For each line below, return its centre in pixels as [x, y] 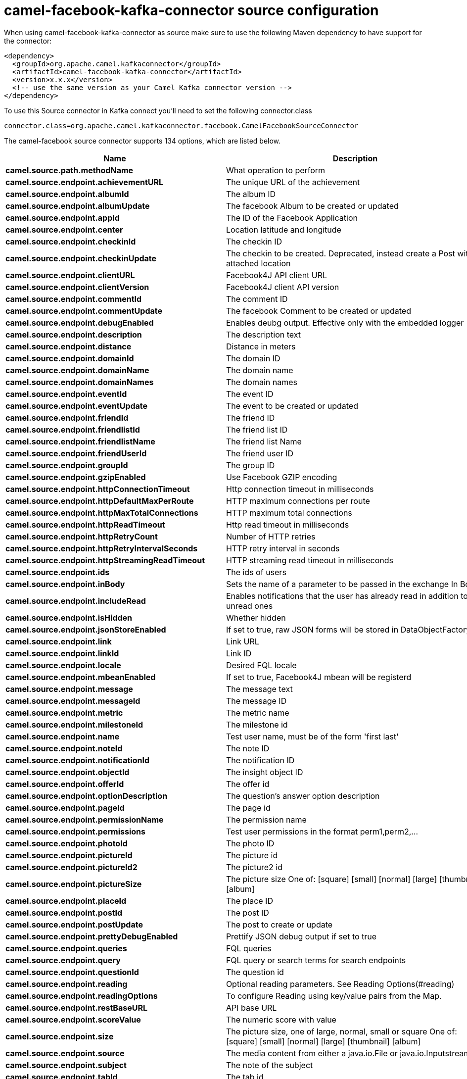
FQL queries [249, 948]
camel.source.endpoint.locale [63, 665]
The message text [259, 689]
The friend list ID [257, 429]
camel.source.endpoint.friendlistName [80, 441]
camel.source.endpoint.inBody [65, 584]
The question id [255, 972]
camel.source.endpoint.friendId [67, 417]
